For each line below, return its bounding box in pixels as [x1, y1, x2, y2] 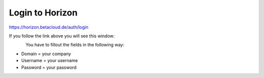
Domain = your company [21, 51, 71, 57]
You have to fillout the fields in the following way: [25, 42, 125, 48]
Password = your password [21, 64, 77, 70]
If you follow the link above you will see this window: [9, 33, 115, 39]
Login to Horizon [9, 7, 78, 18]
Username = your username [21, 58, 78, 63]
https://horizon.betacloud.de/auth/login [9, 24, 88, 30]
